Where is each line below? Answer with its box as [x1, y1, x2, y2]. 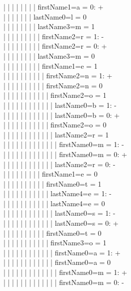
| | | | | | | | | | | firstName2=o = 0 [3, 119, 106, 130]
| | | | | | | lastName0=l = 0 [3, 11, 87, 22]
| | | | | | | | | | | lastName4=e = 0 [3, 198, 105, 208]
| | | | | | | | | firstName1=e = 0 [3, 169, 97, 179]
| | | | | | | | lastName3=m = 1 [3, 21, 95, 32]
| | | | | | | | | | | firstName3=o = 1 [3, 237, 106, 248]
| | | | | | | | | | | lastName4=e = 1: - [3, 188, 111, 199]
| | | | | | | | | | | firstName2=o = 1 [3, 90, 106, 100]
